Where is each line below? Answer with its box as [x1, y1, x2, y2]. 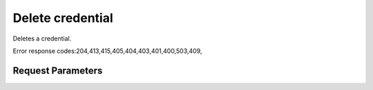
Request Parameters [12, 65, 103, 76]
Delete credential [12, 10, 113, 25]
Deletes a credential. [12, 34, 72, 43]
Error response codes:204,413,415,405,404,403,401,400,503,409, [12, 47, 202, 55]
